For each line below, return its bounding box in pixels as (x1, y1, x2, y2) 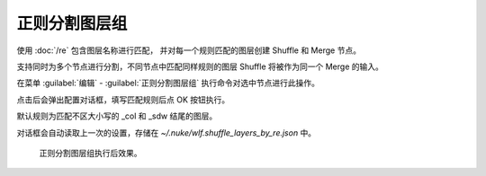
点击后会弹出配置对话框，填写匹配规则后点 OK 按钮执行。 (16, 94, 229, 105)
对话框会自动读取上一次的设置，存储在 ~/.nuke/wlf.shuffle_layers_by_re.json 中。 (16, 127, 317, 138)
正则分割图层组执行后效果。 (39, 147, 142, 158)
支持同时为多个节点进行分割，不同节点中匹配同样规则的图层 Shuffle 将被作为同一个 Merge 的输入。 (16, 61, 384, 72)
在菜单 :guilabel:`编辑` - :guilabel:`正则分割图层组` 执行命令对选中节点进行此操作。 (16, 77, 319, 89)
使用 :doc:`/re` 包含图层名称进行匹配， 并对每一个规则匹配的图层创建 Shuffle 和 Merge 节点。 (16, 45, 362, 56)
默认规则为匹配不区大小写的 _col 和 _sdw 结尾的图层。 (16, 110, 218, 121)
